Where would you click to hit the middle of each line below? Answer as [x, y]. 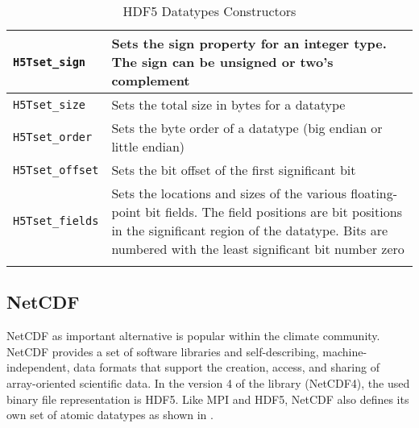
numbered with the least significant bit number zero [258, 249]
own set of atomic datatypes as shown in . [110, 415]
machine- [345, 351]
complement [151, 80]
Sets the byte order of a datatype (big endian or [247, 128]
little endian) [148, 146]
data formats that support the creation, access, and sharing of [226, 367]
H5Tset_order [53, 137]
